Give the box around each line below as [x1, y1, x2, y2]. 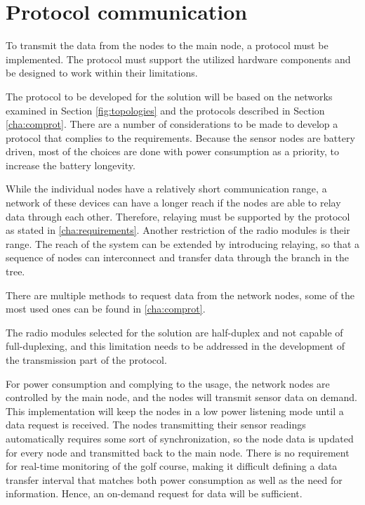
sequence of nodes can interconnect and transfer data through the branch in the [6, 250, 349, 265]
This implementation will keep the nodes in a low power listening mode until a [6, 403, 344, 418]
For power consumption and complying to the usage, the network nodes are [6, 376, 330, 391]
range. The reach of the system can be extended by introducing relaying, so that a [6, 236, 359, 251]
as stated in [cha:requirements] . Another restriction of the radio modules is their [6, 223, 350, 237]
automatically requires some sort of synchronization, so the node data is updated [6, 431, 354, 445]
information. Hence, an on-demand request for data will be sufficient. [6, 486, 303, 501]
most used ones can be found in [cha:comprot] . [6, 301, 206, 316]
